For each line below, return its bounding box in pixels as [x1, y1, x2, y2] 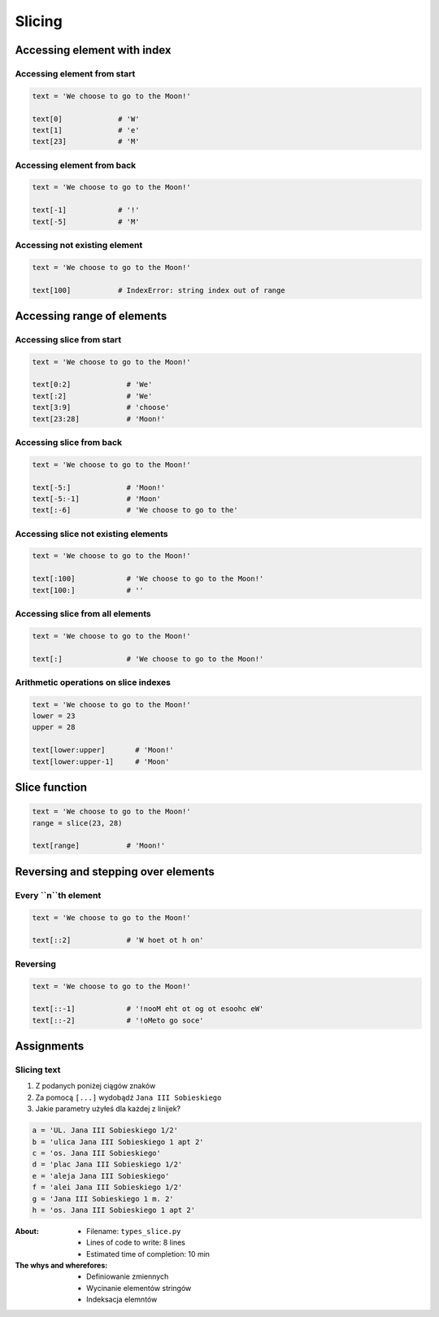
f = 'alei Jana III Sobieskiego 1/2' [32, 1183, 183, 1192]
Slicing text [15, 1064, 61, 1075]
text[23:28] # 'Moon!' [32, 414, 166, 423]
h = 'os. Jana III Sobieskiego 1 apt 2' [32, 1205, 195, 1215]
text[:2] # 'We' [32, 391, 153, 400]
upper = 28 [32, 722, 76, 732]
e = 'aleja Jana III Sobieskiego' [32, 1171, 170, 1180]
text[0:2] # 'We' [32, 380, 153, 390]
